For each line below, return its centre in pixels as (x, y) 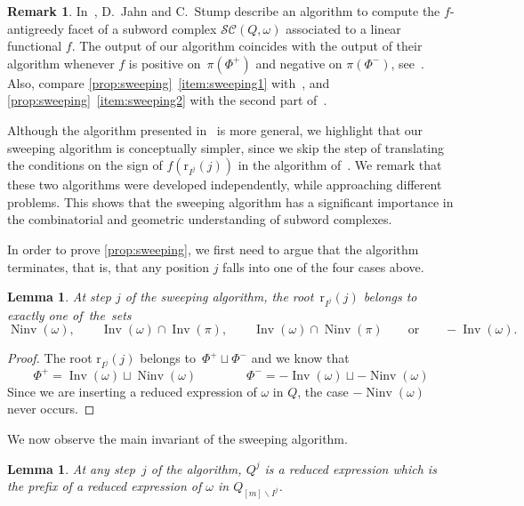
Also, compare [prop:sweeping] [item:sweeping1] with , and (169, 82)
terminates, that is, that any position (109, 266)
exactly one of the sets (69, 314)
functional (35, 46)
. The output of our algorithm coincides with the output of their (247, 46)
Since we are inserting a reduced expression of (132, 391)
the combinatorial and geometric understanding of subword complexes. (200, 219)
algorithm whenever (61, 63)
